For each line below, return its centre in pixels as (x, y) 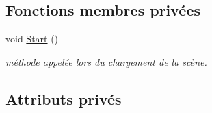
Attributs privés (64, 98)
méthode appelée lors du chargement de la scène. (106, 61)
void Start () (32, 39)
